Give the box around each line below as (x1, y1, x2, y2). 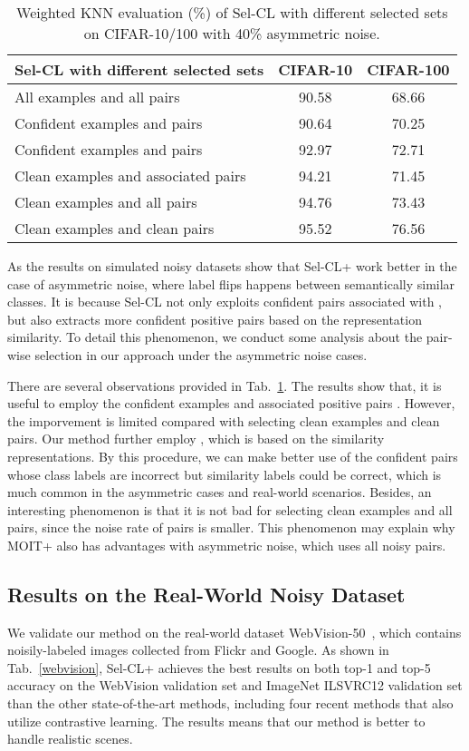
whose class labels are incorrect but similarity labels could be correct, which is (7, 464, 442, 483)
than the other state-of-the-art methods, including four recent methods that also (7, 694, 454, 713)
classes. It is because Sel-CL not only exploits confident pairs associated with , (7, 292, 442, 311)
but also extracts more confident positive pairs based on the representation (7, 309, 422, 328)
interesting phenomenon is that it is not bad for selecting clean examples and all (7, 500, 453, 519)
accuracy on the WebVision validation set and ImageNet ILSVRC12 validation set (7, 676, 463, 695)
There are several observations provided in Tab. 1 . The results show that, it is (7, 375, 442, 395)
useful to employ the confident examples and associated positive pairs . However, (7, 394, 455, 413)
